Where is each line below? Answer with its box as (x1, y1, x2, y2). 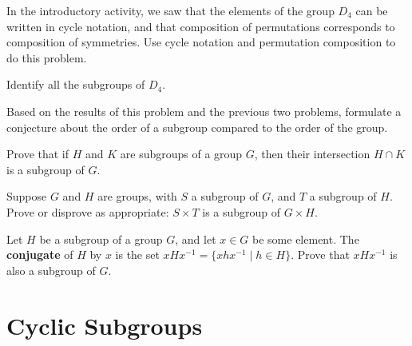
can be (355, 2, 388, 18)
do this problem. (6, 49, 87, 66)
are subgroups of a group (120, 145, 243, 162)
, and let (175, 230, 216, 247)
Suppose (6, 188, 47, 205)
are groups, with (97, 188, 177, 205)
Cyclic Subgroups (6, 308, 203, 341)
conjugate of (6, 246, 73, 263)
